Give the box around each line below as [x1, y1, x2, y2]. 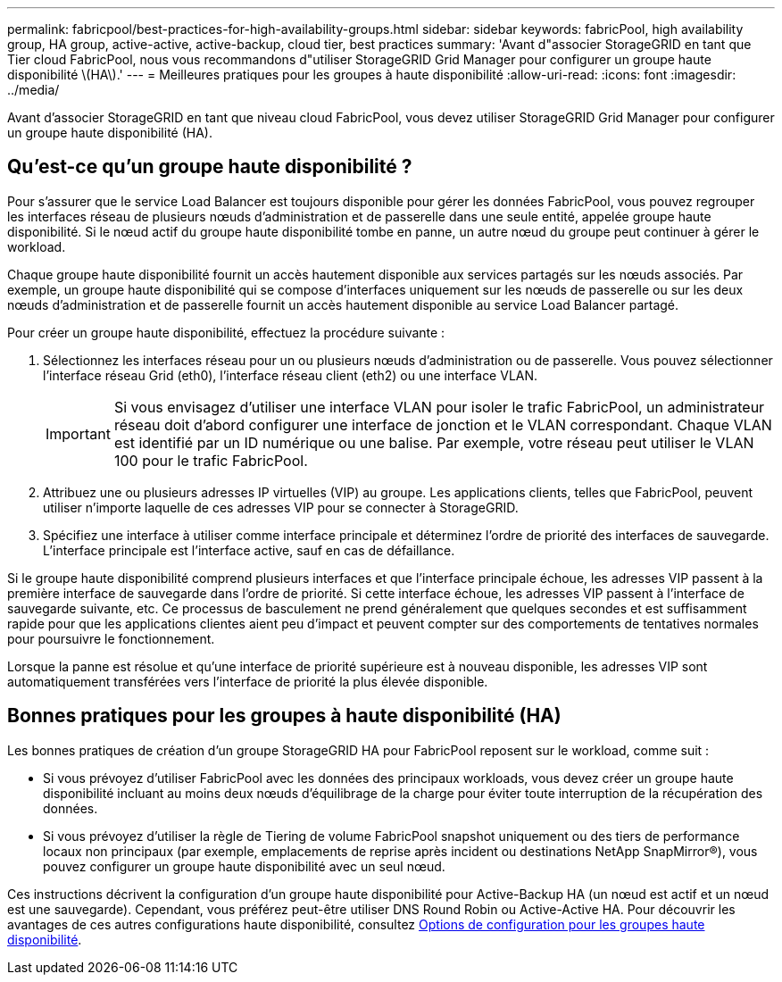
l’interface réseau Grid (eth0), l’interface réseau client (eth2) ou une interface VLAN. [43, 367, 538, 383]
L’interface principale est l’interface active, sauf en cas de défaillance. [43, 542, 455, 558]
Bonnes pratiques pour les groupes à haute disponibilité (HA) [7, 704, 562, 728]
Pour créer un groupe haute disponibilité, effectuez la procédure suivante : [7, 324, 445, 340]
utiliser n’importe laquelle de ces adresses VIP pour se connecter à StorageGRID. [43, 499, 519, 515]
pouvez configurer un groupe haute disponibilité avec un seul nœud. [43, 858, 445, 874]
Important [46, 424, 111, 443]
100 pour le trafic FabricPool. [113, 451, 308, 470]
